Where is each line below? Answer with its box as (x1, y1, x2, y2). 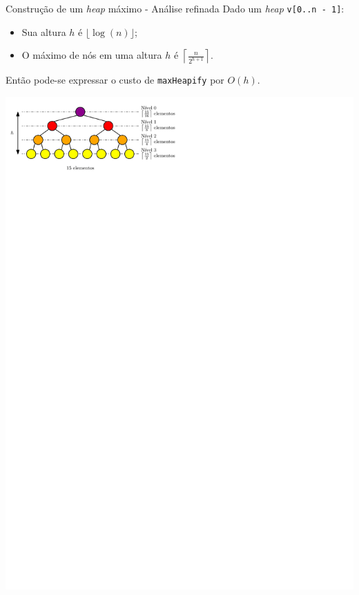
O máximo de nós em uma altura (21, 48, 162, 62)
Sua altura (21, 24, 66, 39)
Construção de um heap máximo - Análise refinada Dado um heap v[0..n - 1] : (6, 1, 345, 15)
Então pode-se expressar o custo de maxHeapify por (6, 73, 224, 87)
